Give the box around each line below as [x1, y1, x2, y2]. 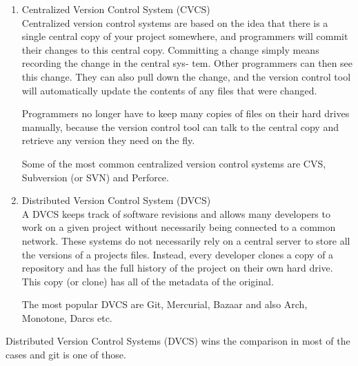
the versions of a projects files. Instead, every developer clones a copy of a [21, 247, 334, 261]
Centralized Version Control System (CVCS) [21, 2, 210, 16]
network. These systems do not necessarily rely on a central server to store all [21, 233, 350, 247]
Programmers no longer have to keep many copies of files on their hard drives [21, 106, 350, 121]
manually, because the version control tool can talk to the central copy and [21, 119, 339, 134]
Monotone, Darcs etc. [21, 310, 112, 325]
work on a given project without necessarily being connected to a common [21, 220, 336, 234]
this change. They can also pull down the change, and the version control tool [21, 69, 351, 83]
